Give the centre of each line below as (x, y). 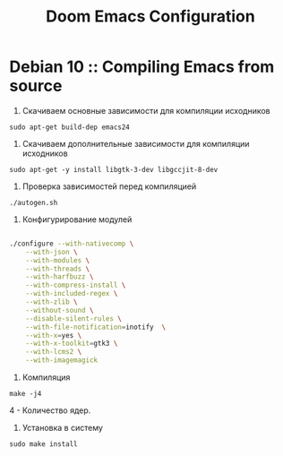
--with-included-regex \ (72, 294)
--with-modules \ (58, 260)
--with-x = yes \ (54, 335)
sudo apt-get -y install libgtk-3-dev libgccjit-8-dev (114, 169)
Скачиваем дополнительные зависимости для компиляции (136, 143)
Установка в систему (62, 428)
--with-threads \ (58, 269)
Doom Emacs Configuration (150, 17)
